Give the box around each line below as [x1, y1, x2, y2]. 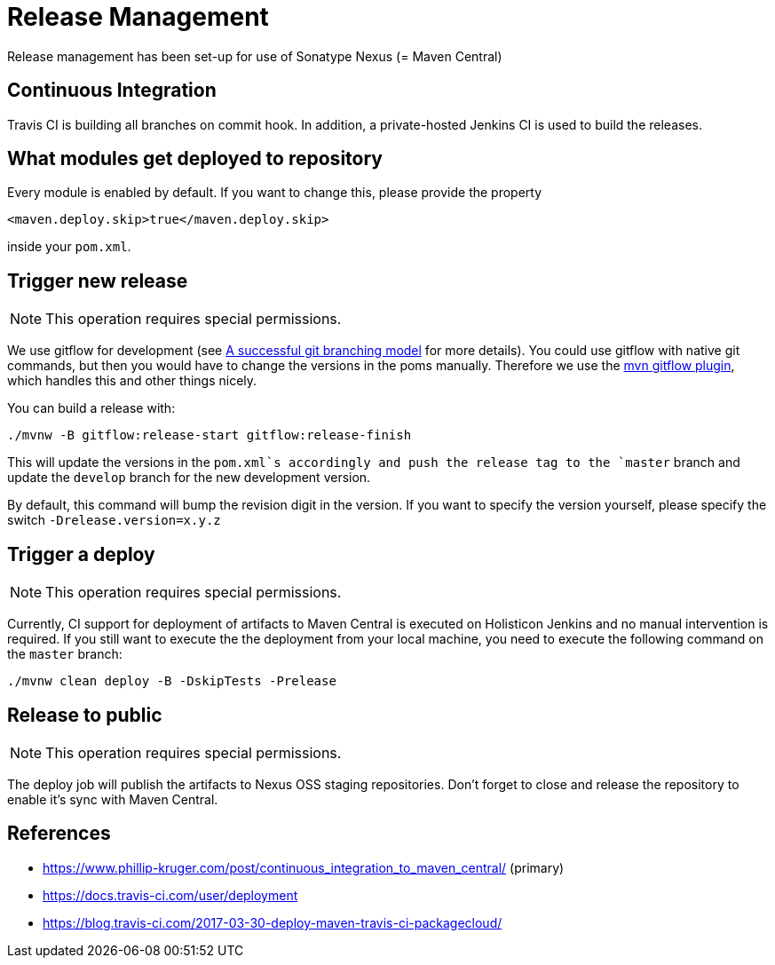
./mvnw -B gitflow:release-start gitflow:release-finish [7, 428, 412, 443]
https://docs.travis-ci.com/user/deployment [43, 887, 298, 903]
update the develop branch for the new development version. [7, 470, 371, 486]
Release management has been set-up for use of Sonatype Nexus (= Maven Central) [7, 48, 502, 64]
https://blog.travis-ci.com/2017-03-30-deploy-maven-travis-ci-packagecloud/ [43, 914, 502, 930]
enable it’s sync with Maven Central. [7, 791, 218, 807]
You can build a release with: [7, 400, 176, 416]
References [7, 822, 111, 845]
